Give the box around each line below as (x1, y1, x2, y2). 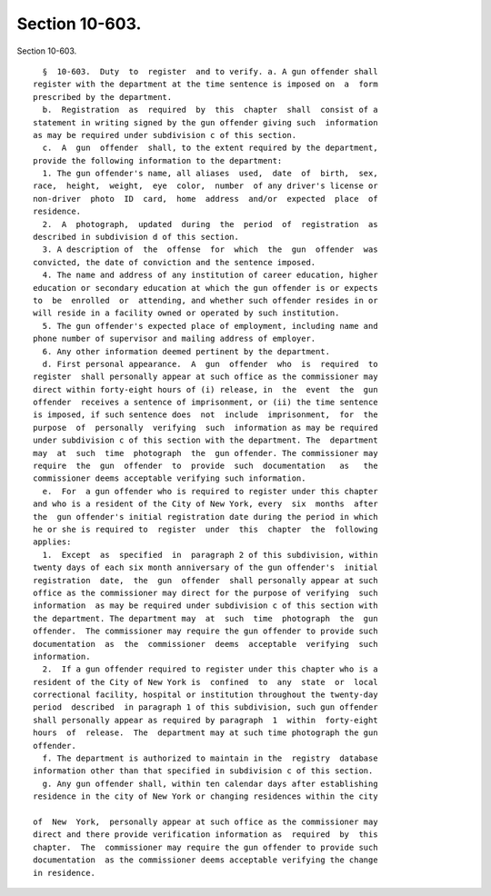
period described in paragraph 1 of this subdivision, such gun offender (33, 702, 378, 712)
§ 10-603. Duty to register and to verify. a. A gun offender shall (42, 66, 378, 76)
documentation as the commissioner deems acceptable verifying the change (33, 855, 378, 865)
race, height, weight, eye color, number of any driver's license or (33, 181, 378, 191)
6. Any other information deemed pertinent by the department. (42, 346, 331, 356)
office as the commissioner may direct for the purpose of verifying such (33, 587, 378, 598)
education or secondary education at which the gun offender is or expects (33, 283, 378, 293)
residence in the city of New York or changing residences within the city (33, 791, 378, 801)
